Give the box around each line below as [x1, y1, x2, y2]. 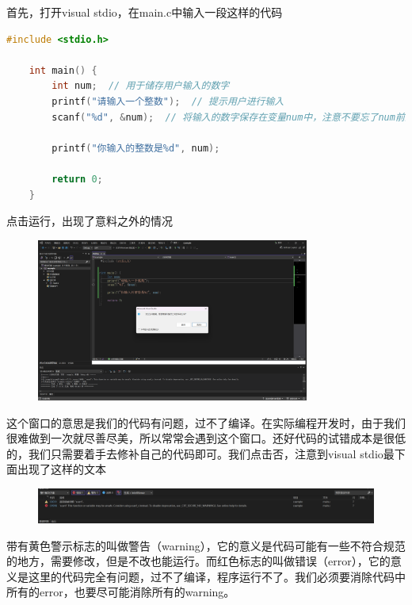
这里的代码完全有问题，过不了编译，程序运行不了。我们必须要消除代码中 [28, 568, 406, 584]
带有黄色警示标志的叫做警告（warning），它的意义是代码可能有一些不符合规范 [6, 537, 406, 553]
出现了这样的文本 [17, 461, 106, 477]
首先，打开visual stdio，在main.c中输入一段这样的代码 [6, 4, 283, 20]
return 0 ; [51, 173, 103, 185]
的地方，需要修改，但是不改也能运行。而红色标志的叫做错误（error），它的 [6, 553, 391, 569]
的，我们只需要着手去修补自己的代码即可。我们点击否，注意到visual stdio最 [6, 445, 395, 461]
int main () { [29, 64, 97, 76]
